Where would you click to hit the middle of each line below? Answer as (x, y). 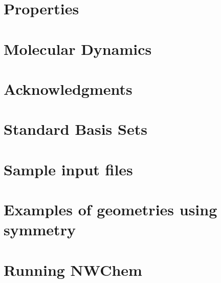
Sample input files (68, 169)
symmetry (40, 229)
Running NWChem (73, 269)
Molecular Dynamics (78, 48)
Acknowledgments (68, 88)
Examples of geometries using (110, 209)
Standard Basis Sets (75, 129)
